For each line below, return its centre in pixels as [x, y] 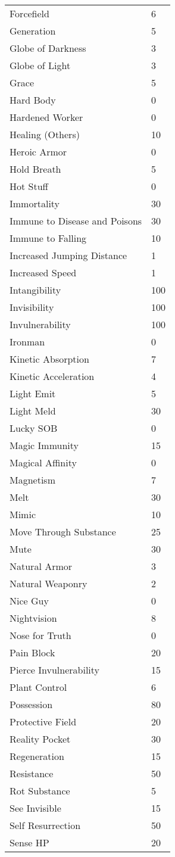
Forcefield [29, 13]
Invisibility [32, 307]
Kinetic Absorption [49, 359]
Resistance [32, 773]
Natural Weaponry [49, 583]
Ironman [27, 342]
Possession [31, 704]
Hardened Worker [46, 117]
